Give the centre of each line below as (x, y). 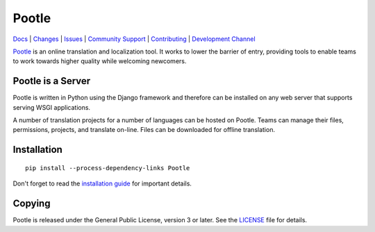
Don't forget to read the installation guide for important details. (102, 183)
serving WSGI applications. (51, 107)
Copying (32, 204)
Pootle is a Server (52, 81)
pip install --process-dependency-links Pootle (108, 168)
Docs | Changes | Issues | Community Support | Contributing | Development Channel (134, 39)
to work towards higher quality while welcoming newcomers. (100, 61)
